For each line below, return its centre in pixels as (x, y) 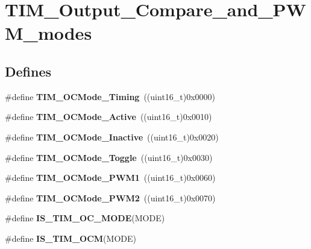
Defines (28, 71)
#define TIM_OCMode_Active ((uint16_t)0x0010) (108, 117)
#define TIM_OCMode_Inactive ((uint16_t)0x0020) (112, 137)
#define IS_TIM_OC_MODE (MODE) (85, 218)
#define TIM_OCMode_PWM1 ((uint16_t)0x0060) (110, 178)
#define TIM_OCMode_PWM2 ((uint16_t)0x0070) (110, 197)
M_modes (49, 33)
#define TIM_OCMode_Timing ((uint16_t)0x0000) (110, 96)
